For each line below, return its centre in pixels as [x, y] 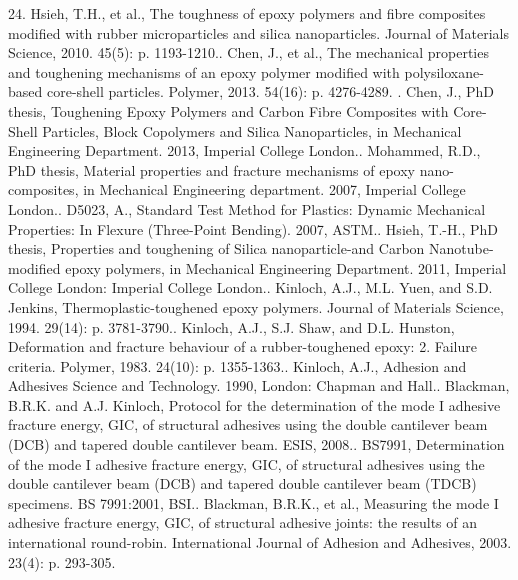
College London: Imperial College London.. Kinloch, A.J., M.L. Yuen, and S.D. [250, 287]
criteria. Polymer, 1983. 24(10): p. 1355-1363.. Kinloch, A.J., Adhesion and [237, 365]
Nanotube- [461, 248]
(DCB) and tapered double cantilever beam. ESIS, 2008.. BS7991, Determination [256, 444]
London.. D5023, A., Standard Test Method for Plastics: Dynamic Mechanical [247, 208]
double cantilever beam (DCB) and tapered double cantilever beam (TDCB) [242, 483]
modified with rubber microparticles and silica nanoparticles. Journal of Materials [258, 32]
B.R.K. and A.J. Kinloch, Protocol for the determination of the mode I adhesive [254, 404]
